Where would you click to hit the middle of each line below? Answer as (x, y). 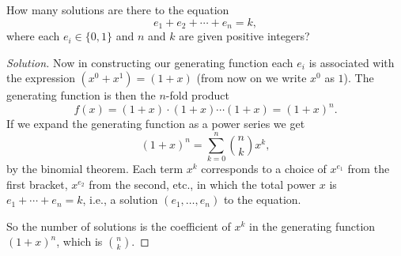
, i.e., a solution (120, 200)
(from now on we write (252, 78)
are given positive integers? (244, 36)
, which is (79, 241)
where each (33, 36)
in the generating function (312, 226)
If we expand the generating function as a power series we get (156, 124)
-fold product (198, 95)
